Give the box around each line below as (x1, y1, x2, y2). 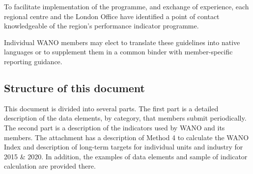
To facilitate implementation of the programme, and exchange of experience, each (4, 1, 249, 11)
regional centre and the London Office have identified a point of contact (4, 11, 220, 21)
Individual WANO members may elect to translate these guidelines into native (4, 37, 240, 47)
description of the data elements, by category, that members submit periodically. (4, 113, 247, 123)
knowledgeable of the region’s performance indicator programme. (4, 21, 199, 31)
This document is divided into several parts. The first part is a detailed (4, 103, 219, 113)
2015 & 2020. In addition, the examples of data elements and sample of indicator (4, 151, 248, 161)
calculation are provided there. (4, 161, 96, 171)
